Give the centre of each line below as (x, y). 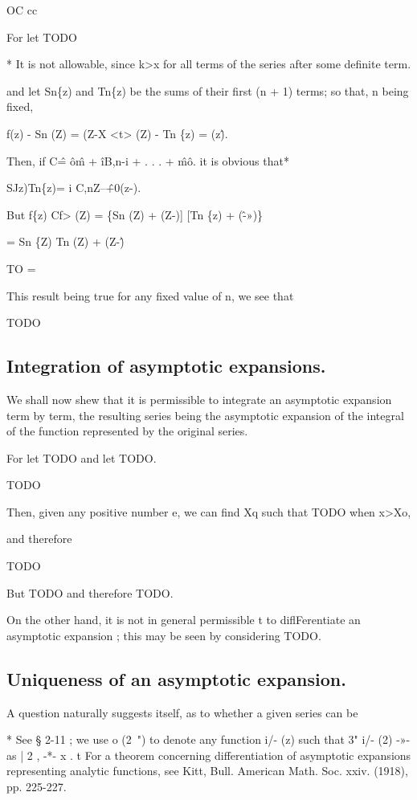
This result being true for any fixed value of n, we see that (150, 295)
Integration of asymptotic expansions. (166, 366)
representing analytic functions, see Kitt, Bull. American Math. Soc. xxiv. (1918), (207, 771)
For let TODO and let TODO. (82, 457)
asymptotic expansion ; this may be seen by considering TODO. (164, 635)
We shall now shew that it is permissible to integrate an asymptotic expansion (199, 399)
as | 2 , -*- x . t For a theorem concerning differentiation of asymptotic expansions (209, 755)
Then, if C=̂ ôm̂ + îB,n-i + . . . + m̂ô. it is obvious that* (148, 160)
